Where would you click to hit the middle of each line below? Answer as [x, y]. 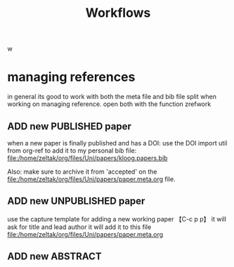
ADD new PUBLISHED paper [70, 126]
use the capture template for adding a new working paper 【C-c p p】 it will [117, 219]
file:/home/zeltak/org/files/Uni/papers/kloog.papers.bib [87, 158]
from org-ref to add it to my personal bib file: [72, 150]
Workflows [118, 13]
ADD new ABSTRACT [54, 257]
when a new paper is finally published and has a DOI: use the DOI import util [117, 143]
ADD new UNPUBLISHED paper [76, 201]
